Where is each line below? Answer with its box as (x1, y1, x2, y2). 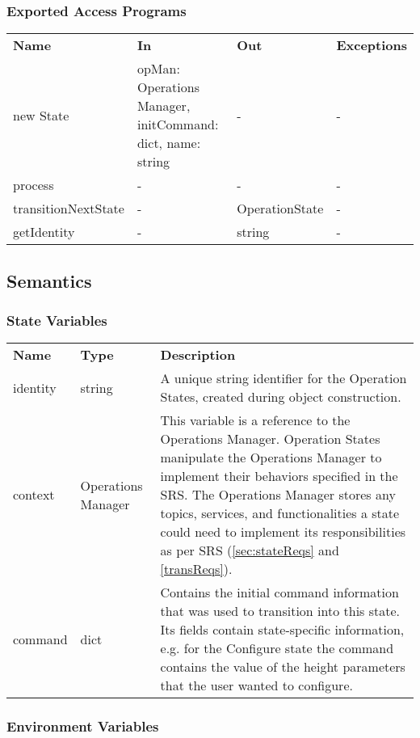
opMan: (136, 59, 180, 78)
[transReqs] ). (160, 559, 233, 579)
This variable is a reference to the (160, 411, 351, 430)
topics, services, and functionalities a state (160, 504, 400, 523)
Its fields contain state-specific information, (160, 620, 405, 639)
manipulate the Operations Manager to (160, 448, 382, 467)
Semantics (6, 268, 92, 293)
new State (13, 105, 69, 124)
